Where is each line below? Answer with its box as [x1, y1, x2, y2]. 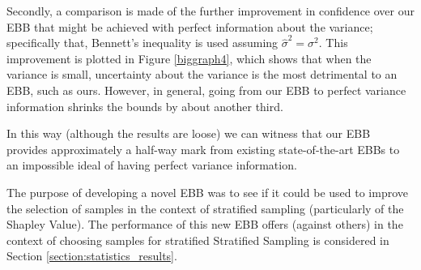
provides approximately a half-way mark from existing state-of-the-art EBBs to [6, 140, 400, 157]
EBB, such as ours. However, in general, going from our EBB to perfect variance [6, 81, 406, 98]
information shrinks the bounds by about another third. [6, 97, 283, 114]
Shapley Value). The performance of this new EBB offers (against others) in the [6, 216, 403, 233]
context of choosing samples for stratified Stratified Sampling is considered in [6, 231, 389, 248]
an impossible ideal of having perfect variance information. [6, 156, 297, 174]
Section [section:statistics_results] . [6, 247, 177, 264]
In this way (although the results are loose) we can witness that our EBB [6, 125, 371, 142]
